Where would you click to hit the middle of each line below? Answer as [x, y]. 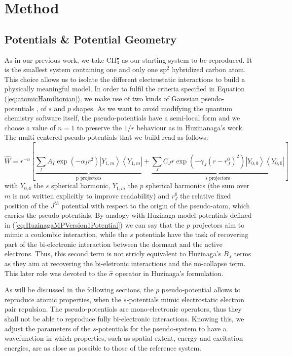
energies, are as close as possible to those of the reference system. [103, 347]
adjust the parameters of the [48, 328]
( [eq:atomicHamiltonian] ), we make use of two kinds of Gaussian [102, 98]
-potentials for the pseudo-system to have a [161, 328]
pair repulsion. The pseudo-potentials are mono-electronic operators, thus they [123, 309]
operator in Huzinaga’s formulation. [169, 273]
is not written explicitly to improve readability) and [91, 195]
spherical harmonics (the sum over [198, 185]
